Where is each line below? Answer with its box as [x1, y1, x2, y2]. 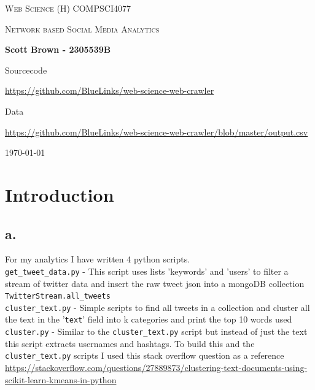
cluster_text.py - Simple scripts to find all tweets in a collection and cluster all [5, 300, 310, 313]
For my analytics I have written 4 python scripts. [5, 253, 190, 266]
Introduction [5, 182, 114, 207]
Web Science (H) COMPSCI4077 [5, 2, 131, 14]
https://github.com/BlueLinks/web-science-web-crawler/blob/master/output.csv [5, 125, 308, 138]
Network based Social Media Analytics [5, 22, 160, 35]
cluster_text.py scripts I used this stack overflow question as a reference [5, 349, 284, 362]
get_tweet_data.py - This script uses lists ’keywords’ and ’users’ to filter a [5, 264, 289, 277]
